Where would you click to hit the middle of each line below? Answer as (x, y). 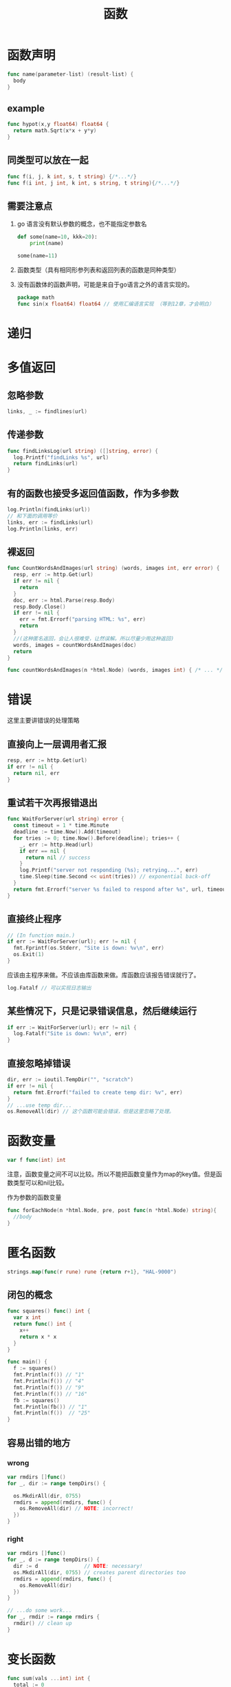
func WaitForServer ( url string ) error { (66, 819)
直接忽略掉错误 (39, 1063)
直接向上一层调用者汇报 (57, 744)
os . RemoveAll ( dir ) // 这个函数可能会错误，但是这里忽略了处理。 (91, 1112)
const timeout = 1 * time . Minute (61, 826)
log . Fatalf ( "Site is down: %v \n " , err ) (70, 1034)
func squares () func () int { (49, 1311)
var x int (27, 1318)
